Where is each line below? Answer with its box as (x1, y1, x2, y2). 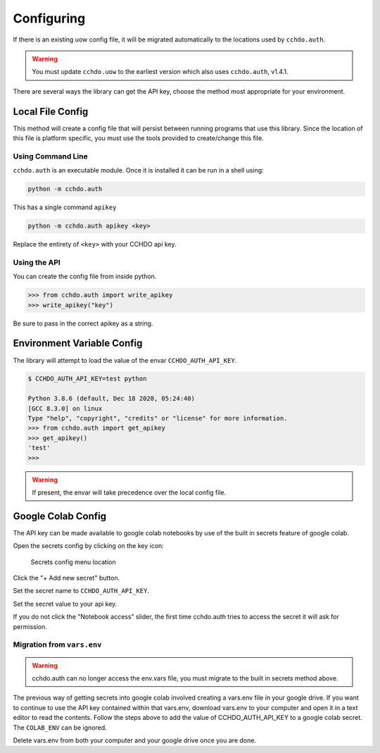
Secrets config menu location (30, 557, 116, 566)
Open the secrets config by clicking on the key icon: (13, 542, 165, 550)
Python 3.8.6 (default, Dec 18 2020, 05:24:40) (27, 394, 195, 403)
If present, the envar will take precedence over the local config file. (32, 488, 227, 497)
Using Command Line (13, 151, 88, 161)
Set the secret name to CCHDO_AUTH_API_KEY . (13, 587, 149, 595)
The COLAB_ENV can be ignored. (13, 723, 107, 732)
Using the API (13, 257, 61, 267)
